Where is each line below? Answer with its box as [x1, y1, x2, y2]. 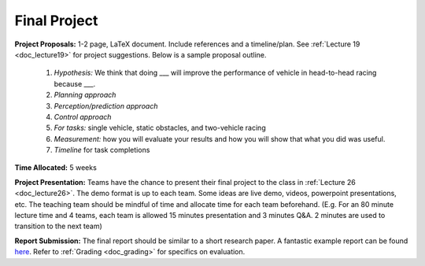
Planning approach [54, 91, 116, 100]
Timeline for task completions [54, 146, 150, 155]
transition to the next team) [14, 221, 102, 231]
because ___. [54, 79, 96, 88]
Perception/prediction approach [54, 101, 158, 110]
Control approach [54, 112, 112, 121]
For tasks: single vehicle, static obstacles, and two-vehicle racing [54, 123, 267, 133]
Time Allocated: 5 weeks [14, 163, 98, 172]
